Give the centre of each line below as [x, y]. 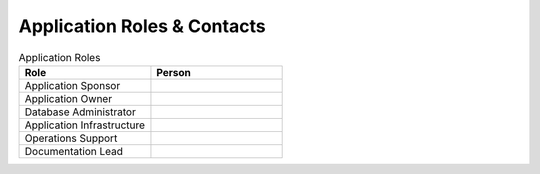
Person [174, 72]
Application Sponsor [72, 85]
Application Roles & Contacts [142, 26]
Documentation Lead [74, 151]
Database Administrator [80, 112]
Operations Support [71, 138]
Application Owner [68, 98]
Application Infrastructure [84, 125]
